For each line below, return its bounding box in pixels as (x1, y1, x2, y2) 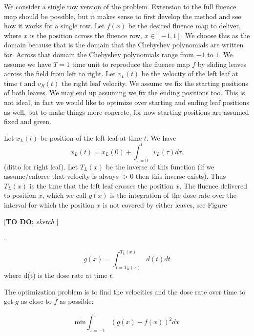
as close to (21, 296, 52, 306)
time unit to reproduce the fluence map (72, 59, 190, 69)
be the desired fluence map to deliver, (128, 21, 241, 31)
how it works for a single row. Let (4, 21, 105, 31)
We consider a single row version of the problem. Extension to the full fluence (4, 1, 236, 11)
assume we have (4, 59, 51, 69)
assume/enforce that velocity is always (4, 171, 119, 181)
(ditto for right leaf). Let (4, 161, 78, 171)
